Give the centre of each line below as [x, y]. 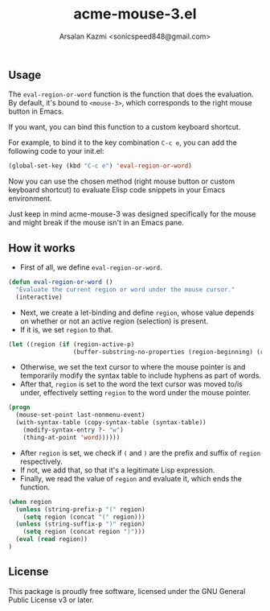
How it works [42, 248]
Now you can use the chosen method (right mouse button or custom [122, 181]
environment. [30, 199]
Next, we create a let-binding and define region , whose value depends [137, 312]
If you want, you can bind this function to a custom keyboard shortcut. [125, 127]
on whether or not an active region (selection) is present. [114, 321]
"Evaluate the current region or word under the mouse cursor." [125, 289]
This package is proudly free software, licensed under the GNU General [127, 591]
